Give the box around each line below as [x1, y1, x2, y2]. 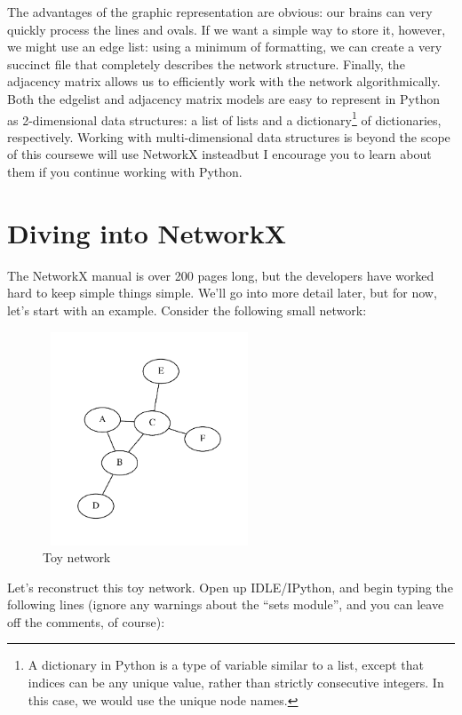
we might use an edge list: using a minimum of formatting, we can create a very [7, 37, 442, 56]
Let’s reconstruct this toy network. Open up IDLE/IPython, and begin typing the [7, 577, 453, 596]
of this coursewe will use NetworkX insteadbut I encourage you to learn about [7, 145, 432, 163]
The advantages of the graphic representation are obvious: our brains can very [7, 3, 433, 20]
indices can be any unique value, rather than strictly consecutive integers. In [28, 673, 444, 692]
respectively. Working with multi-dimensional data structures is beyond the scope [7, 127, 450, 146]
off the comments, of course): [7, 612, 165, 631]
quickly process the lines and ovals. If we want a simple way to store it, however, [7, 20, 446, 38]
